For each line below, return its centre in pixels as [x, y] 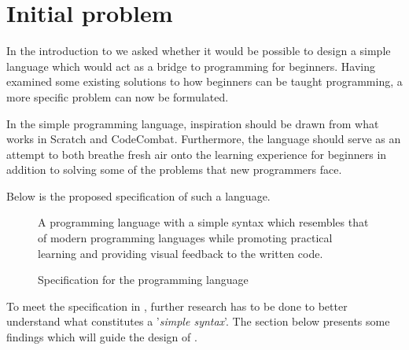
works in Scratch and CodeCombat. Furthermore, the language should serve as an [204, 139]
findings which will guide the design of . [102, 337]
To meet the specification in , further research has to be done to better [177, 306]
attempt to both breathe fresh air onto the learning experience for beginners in [197, 154]
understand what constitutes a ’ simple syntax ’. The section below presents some [198, 321]
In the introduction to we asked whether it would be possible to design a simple [199, 51]
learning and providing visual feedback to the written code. [181, 253]
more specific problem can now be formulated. [118, 96]
